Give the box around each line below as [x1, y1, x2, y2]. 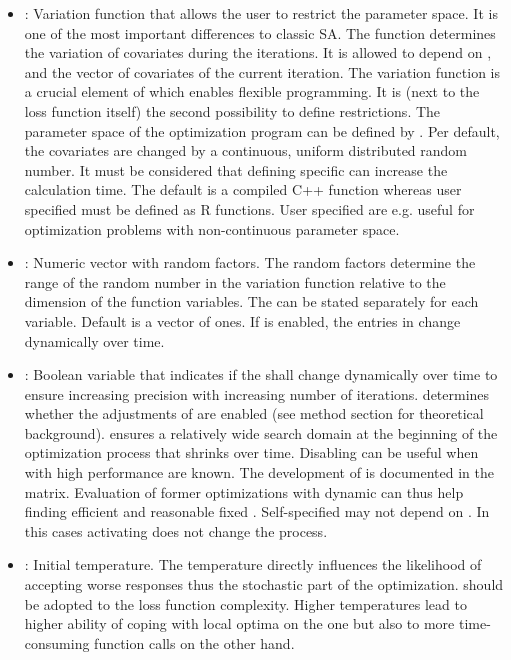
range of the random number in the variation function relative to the [24, 271, 446, 292]
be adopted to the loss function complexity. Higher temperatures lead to [24, 593, 467, 614]
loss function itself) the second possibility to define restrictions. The [24, 100, 441, 121]
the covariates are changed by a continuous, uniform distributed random [24, 140, 468, 161]
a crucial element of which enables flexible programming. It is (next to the [24, 81, 480, 102]
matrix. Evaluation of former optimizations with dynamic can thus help [24, 481, 464, 502]
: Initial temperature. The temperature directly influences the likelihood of [24, 554, 482, 575]
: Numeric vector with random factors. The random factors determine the [24, 252, 476, 273]
